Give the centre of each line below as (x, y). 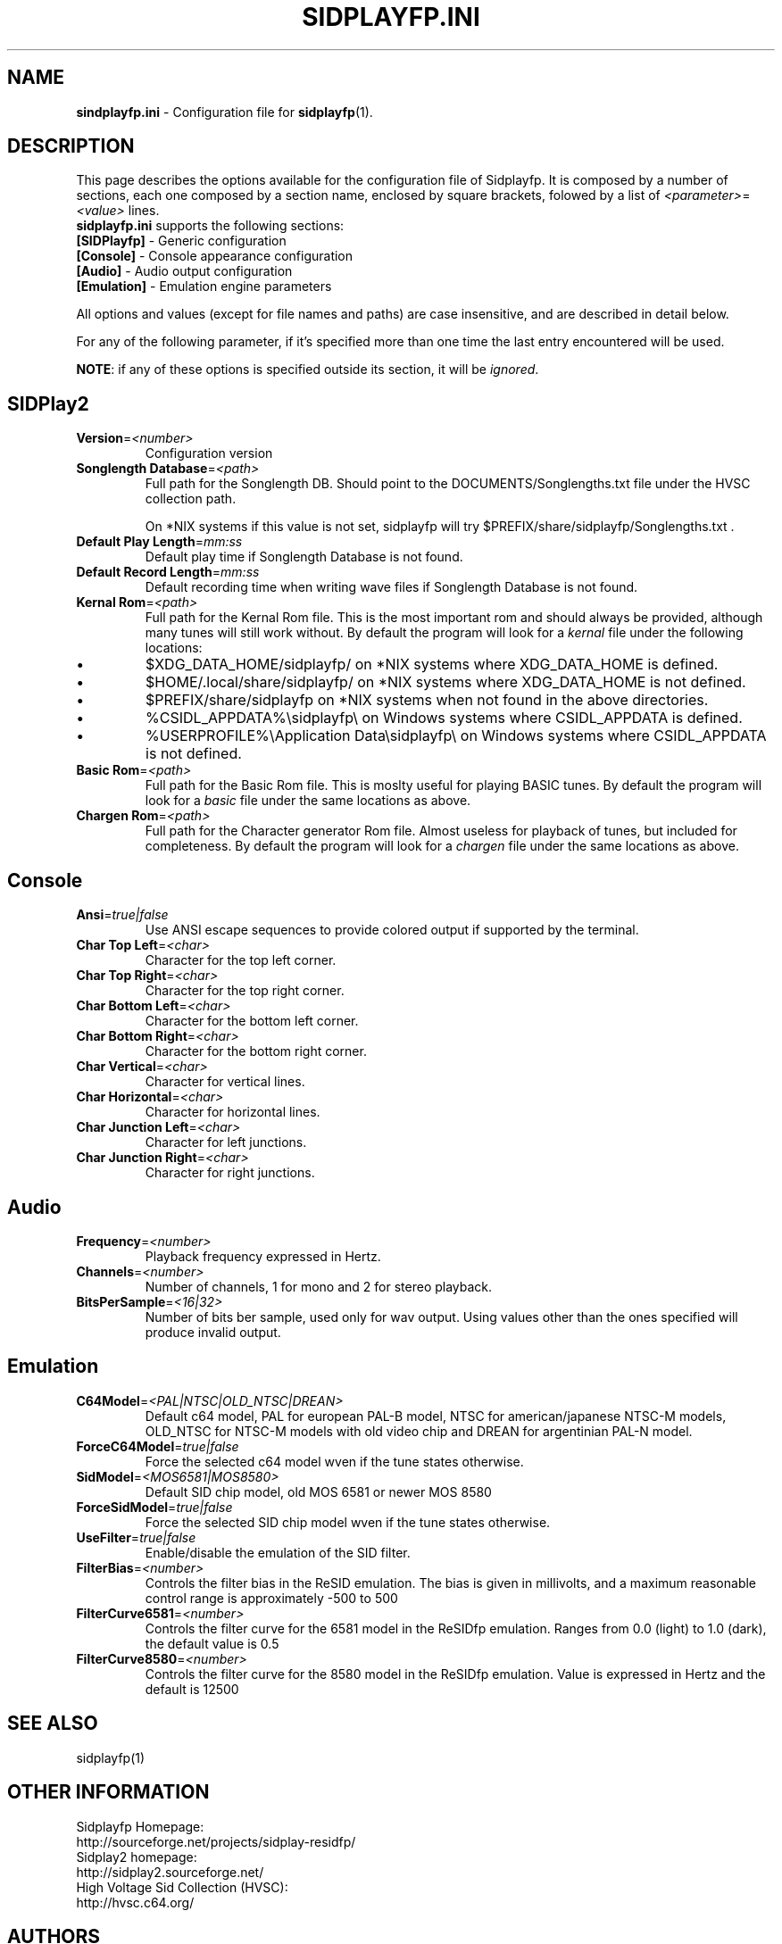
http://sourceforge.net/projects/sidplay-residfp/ (216, 1841)
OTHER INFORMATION (108, 1792)
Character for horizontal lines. (233, 1112)
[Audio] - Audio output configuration (184, 271)
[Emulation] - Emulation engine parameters (204, 287)
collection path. (191, 499)
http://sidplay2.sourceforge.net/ (170, 1872)
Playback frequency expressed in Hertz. (263, 1256)
